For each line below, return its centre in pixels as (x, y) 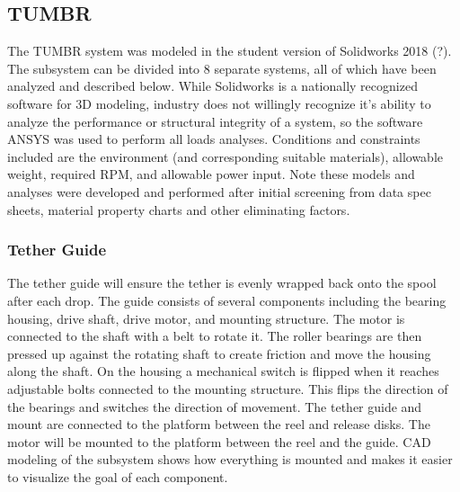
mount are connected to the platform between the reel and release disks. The (219, 424)
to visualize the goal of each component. (118, 476)
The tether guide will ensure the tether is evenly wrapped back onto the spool (222, 283)
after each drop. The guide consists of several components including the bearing (227, 300)
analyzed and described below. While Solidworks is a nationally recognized (212, 86)
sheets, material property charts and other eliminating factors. (179, 209)
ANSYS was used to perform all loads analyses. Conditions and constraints (214, 139)
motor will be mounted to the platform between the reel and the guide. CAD (219, 441)
